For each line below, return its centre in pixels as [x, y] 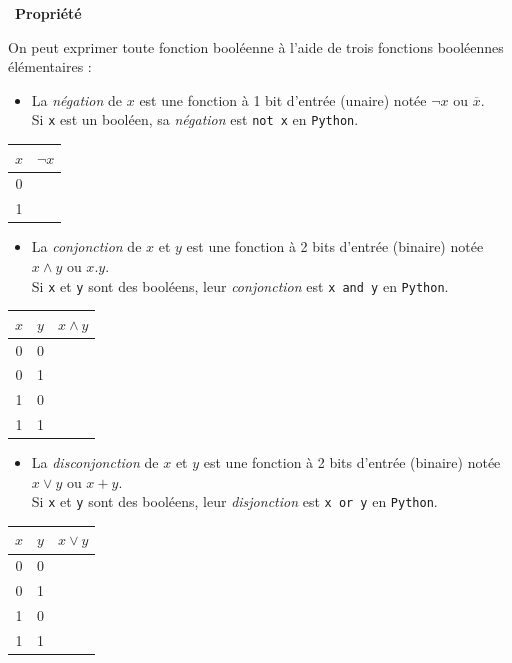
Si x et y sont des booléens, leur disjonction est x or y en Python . [234, 501]
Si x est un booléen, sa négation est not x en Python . [195, 119]
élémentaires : [50, 66]
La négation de [77, 99]
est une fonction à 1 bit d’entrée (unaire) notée [283, 99]
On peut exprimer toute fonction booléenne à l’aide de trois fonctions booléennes [256, 46]
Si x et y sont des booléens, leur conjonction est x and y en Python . [240, 285]
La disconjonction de [95, 462]
